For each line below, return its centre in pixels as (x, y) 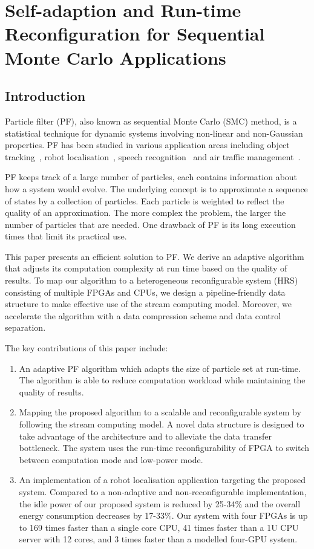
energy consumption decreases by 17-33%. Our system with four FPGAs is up (163, 515)
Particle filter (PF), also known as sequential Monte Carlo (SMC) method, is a (151, 121)
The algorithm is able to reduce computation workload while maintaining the (162, 380)
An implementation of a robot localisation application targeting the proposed (162, 480)
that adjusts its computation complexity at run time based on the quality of (146, 268)
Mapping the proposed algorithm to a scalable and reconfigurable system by (160, 412)
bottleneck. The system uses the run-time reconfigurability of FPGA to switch (164, 448)
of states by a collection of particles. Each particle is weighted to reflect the (145, 200)
